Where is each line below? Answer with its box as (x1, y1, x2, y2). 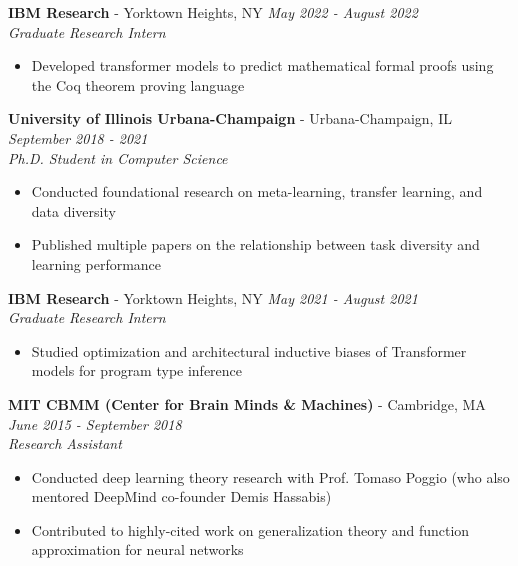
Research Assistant (8, 433, 122, 454)
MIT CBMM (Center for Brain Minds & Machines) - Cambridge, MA (8, 393, 486, 414)
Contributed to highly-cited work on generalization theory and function (31, 519, 470, 540)
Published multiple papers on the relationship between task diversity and (31, 234, 480, 255)
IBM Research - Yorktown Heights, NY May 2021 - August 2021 (8, 287, 418, 308)
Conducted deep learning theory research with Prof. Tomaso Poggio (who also (31, 466, 510, 487)
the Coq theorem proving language (31, 74, 245, 95)
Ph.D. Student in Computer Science (8, 147, 228, 168)
